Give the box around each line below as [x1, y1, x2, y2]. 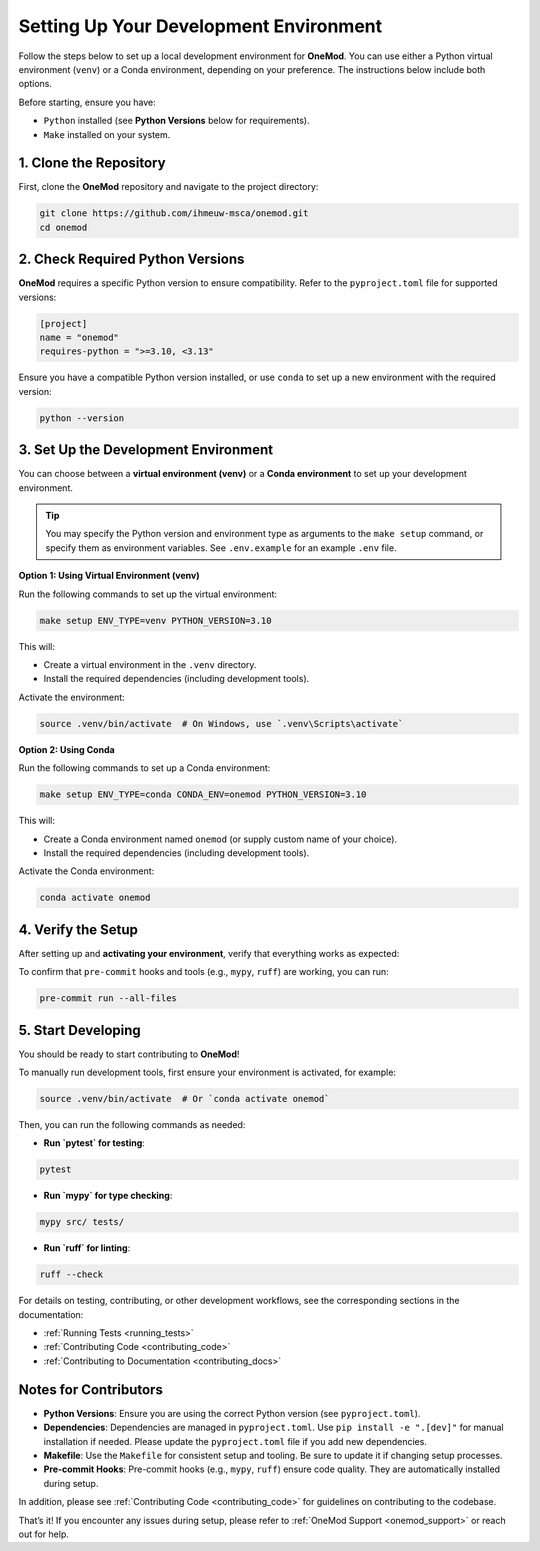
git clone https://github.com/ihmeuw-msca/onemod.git [39, 208, 309, 219]
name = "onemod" [39, 332, 120, 344]
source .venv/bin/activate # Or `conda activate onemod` [39, 1093, 330, 1105]
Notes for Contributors [18, 1381, 164, 1398]
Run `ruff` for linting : [43, 1242, 131, 1254]
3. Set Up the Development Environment [18, 441, 274, 459]
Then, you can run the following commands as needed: [18, 1119, 246, 1130]
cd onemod [39, 221, 88, 233]
